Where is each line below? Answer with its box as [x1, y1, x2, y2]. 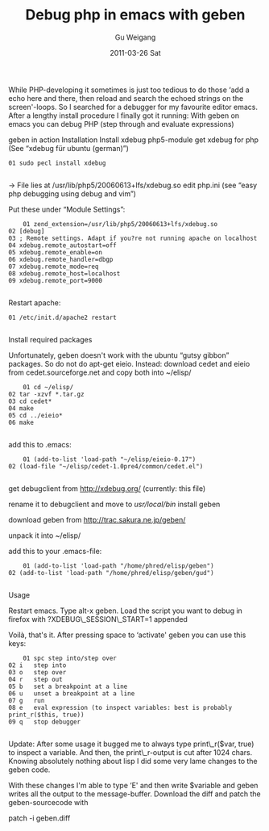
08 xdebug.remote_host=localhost [8, 269, 121, 278]
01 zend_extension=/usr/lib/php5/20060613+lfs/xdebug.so [23, 220, 218, 228]
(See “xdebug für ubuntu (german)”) [8, 143, 129, 153]
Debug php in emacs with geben [25, 6, 246, 24]
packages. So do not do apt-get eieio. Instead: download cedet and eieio [8, 359, 250, 368]
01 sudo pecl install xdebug [8, 159, 106, 167]
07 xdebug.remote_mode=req [8, 262, 99, 271]
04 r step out [8, 675, 63, 683]
